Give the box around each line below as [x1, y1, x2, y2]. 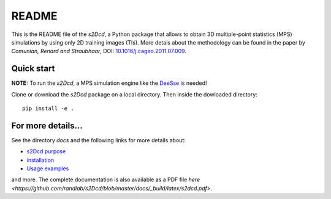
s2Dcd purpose [26, 148, 66, 155]
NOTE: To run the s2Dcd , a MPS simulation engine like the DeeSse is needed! [11, 79, 208, 87]
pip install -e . [22, 105, 74, 112]
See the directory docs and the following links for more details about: [11, 136, 186, 143]
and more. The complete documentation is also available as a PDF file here [11, 176, 200, 183]
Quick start [11, 63, 55, 74]
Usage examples [26, 165, 69, 172]
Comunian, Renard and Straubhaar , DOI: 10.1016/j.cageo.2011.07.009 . [11, 48, 187, 55]
